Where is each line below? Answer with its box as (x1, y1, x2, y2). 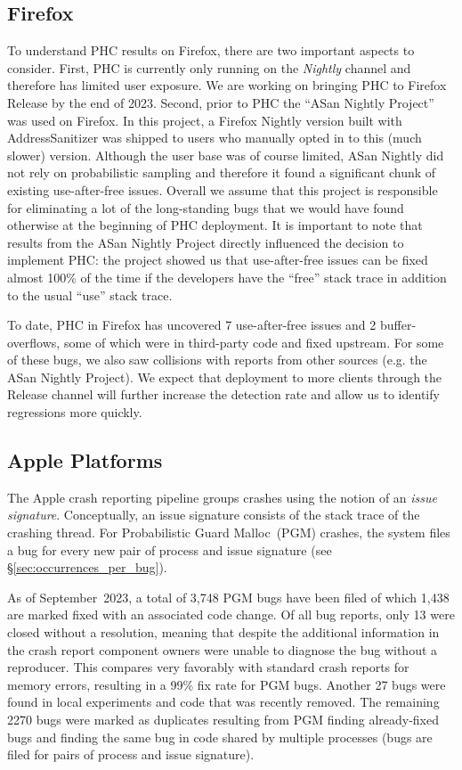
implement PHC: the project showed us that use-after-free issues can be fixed (7, 250, 428, 269)
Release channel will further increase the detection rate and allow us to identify (7, 385, 440, 404)
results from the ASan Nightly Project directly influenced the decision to (7, 233, 404, 251)
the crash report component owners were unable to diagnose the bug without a (7, 640, 438, 659)
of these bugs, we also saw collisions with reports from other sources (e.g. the (7, 350, 427, 369)
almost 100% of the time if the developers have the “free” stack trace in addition (7, 267, 447, 286)
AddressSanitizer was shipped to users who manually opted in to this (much (7, 128, 422, 147)
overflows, (7, 332, 61, 351)
